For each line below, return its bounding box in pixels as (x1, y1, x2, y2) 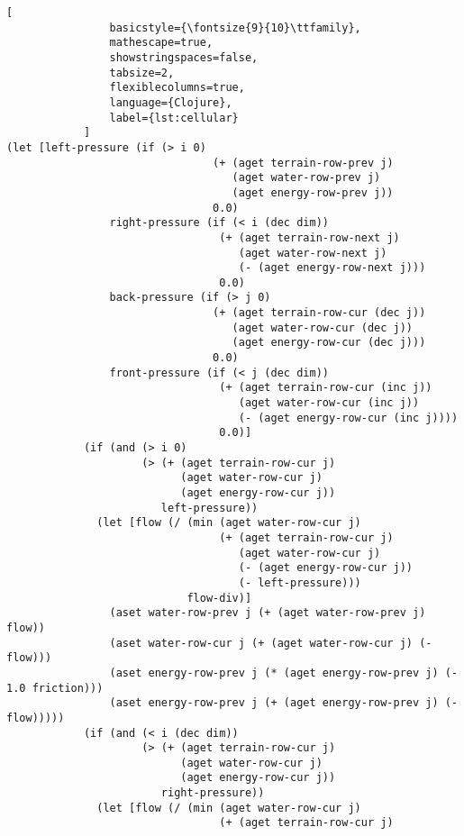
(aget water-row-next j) (238, 246, 387, 259)
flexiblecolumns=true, (109, 81, 245, 95)
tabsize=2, (109, 66, 175, 79)
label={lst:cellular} (109, 111, 239, 124)
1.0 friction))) (6, 681, 104, 695)
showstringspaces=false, (109, 50, 259, 64)
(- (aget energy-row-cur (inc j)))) (238, 411, 459, 424)
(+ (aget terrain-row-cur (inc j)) (219, 381, 432, 395)
